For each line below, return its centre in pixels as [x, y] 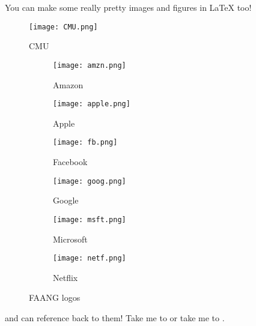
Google [66, 200]
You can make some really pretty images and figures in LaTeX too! [128, 7]
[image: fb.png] [85, 143]
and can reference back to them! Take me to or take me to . [115, 317]
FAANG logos [55, 297]
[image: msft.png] [90, 219]
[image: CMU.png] [63, 27]
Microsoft [70, 239]
